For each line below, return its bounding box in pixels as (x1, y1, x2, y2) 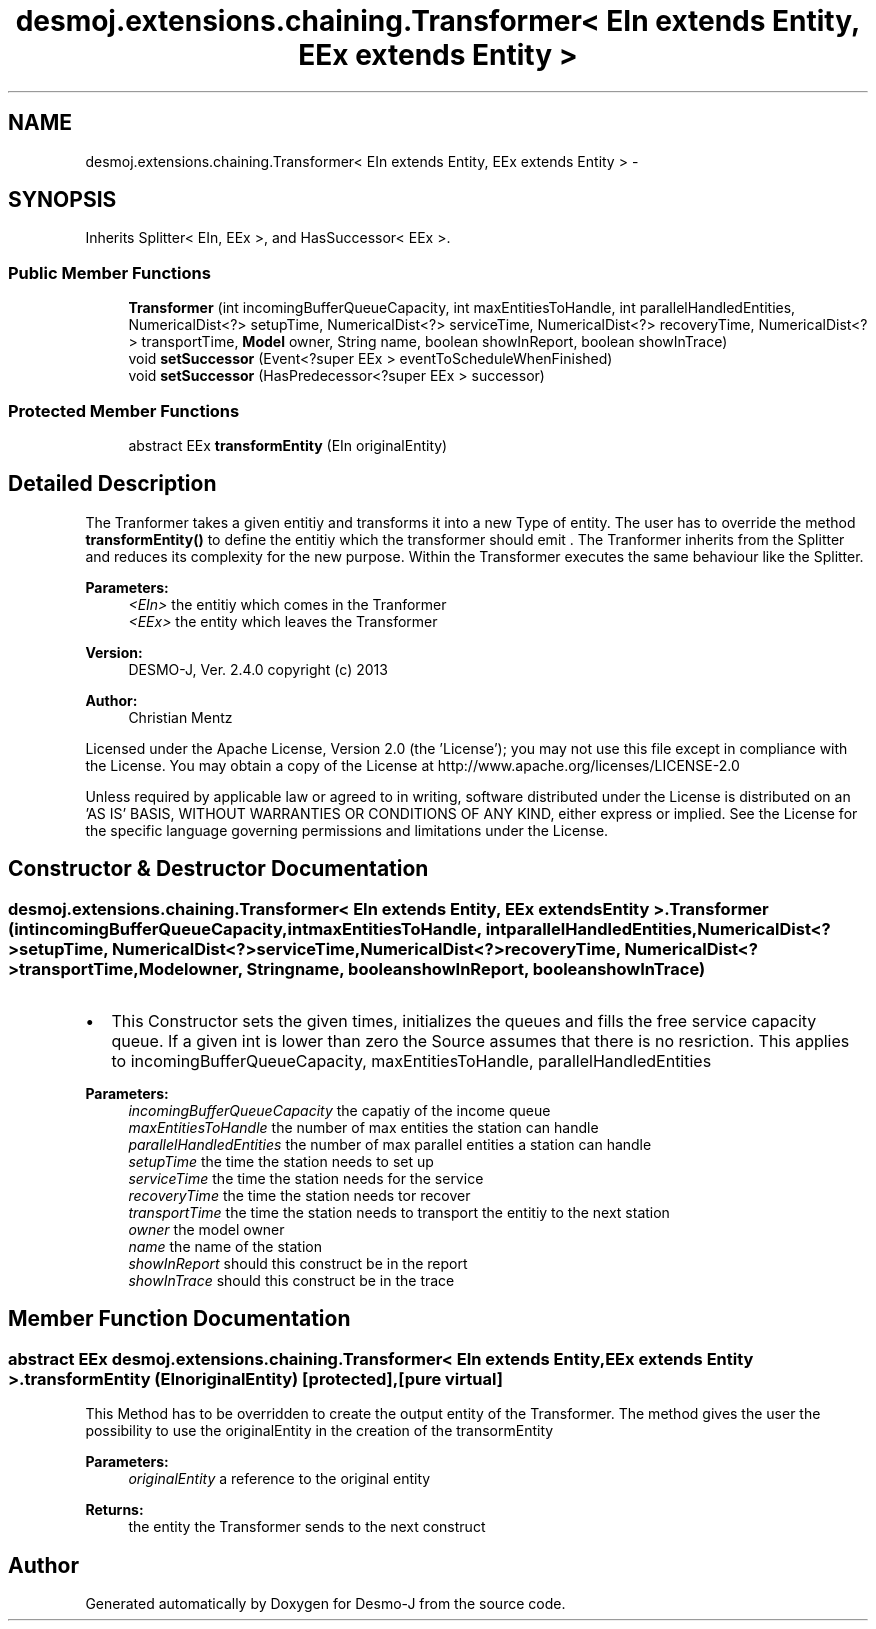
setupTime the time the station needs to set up (128, 1153, 434, 1170)
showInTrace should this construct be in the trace (128, 1272, 455, 1289)
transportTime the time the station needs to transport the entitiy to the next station (128, 1204, 670, 1221)
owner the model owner (128, 1221, 285, 1238)
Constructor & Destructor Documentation (8, 856, 429, 882)
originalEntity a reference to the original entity (128, 1470, 431, 1488)
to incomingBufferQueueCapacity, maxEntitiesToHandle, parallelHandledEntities (111, 1051, 712, 1071)
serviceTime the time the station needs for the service (128, 1170, 484, 1187)
